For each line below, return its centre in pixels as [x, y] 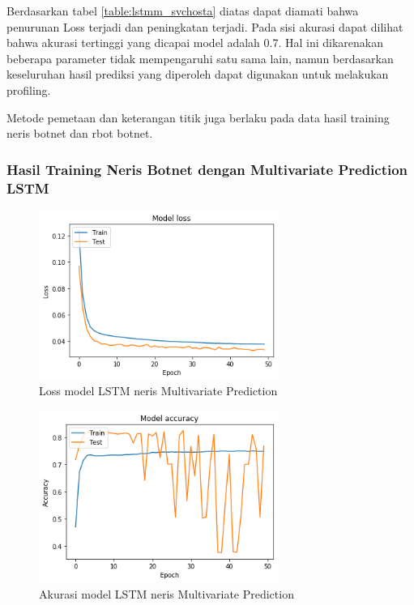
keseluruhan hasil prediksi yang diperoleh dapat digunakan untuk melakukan [198, 74]
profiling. [29, 89]
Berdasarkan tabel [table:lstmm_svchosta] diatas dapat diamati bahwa [183, 11]
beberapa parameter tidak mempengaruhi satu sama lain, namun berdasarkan [200, 58]
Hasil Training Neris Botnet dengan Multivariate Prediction [207, 169]
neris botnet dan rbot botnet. [80, 133]
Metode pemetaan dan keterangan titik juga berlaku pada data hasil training [198, 117]
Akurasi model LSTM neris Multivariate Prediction [166, 593]
